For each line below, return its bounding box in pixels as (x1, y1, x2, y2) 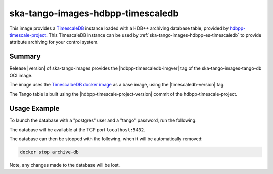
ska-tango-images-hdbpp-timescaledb (9, 8, 179, 19)
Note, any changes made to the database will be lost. (9, 162, 120, 168)
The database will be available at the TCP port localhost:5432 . (9, 126, 145, 133)
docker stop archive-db (20, 149, 79, 155)
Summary (9, 52, 41, 61)
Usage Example (9, 104, 60, 113)
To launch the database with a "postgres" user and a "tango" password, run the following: (9, 117, 197, 123)
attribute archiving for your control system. (9, 39, 99, 45)
